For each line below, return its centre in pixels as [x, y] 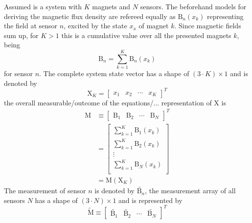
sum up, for [21, 35]
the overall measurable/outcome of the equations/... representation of [108, 102]
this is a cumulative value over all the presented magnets [146, 35]
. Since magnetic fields [208, 26]
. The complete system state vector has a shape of [114, 73]
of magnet [154, 26]
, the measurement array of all [190, 191]
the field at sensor [31, 26]
